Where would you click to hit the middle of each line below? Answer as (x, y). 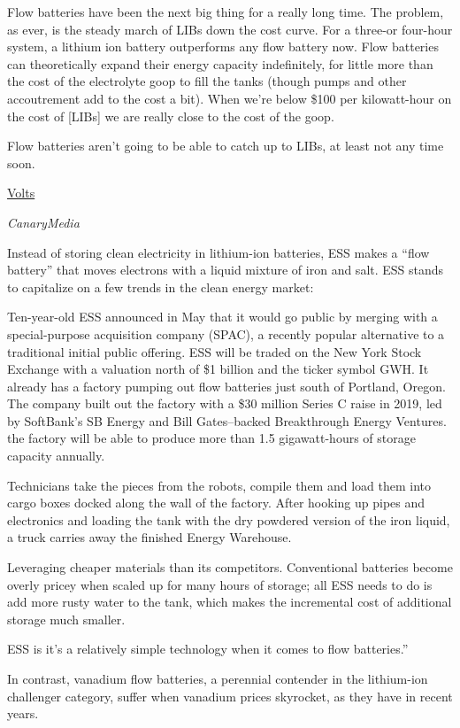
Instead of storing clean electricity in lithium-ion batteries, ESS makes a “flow (218, 252)
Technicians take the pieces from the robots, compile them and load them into (219, 485)
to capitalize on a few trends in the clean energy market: (161, 287)
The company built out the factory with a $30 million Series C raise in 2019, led (225, 403)
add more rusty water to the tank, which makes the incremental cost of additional (230, 602)
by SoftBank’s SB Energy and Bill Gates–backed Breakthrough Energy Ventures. (227, 420)
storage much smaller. (66, 619)
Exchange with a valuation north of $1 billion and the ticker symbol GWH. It (218, 369)
